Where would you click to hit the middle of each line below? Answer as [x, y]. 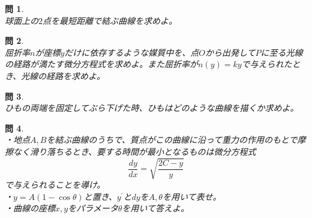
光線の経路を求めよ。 [63, 75]
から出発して [230, 52]
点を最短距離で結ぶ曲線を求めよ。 [110, 20]
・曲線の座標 [30, 208]
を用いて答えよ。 [155, 208]
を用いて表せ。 [192, 196]
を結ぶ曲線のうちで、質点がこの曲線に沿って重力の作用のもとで [172, 140]
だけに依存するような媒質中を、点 [132, 52]
